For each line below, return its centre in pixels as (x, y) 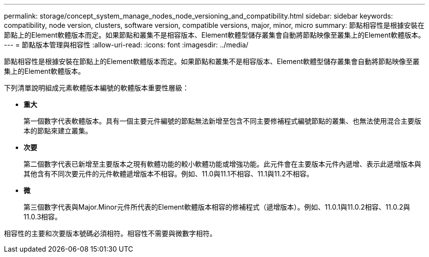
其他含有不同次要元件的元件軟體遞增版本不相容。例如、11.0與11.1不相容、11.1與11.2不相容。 (168, 174)
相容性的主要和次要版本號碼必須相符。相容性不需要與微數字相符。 (110, 233)
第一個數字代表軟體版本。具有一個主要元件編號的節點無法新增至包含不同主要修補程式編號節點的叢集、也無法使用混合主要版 (222, 121)
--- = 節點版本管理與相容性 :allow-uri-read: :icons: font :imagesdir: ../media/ (126, 45)
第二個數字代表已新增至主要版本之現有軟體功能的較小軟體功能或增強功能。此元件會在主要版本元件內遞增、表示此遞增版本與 (222, 164)
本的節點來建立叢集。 (58, 131)
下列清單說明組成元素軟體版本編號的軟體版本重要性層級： (96, 88)
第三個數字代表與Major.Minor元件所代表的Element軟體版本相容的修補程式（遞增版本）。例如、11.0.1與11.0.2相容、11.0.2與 (217, 207)
